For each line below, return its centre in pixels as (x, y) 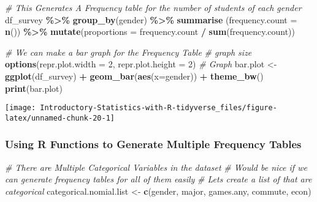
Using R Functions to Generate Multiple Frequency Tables (153, 144)
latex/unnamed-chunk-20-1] (60, 118)
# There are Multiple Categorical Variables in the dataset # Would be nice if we (156, 167)
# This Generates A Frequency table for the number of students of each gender (153, 7)
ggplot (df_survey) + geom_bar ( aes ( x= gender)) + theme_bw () (134, 76)
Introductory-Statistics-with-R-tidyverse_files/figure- (158, 108)
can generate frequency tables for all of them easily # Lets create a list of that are (158, 179)
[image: (21, 108)
